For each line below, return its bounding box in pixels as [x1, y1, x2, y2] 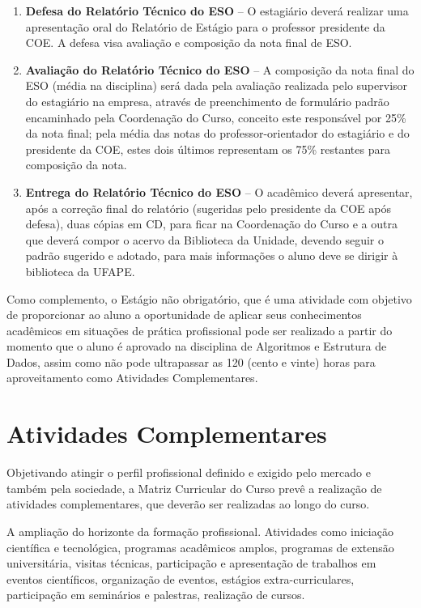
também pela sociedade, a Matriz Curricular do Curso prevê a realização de [6, 479, 382, 496]
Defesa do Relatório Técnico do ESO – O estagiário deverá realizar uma [25, 2, 409, 19]
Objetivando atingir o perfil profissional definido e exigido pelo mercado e [6, 464, 371, 481]
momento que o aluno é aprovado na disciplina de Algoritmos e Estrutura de [6, 338, 387, 355]
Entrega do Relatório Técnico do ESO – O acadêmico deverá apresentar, [25, 183, 413, 200]
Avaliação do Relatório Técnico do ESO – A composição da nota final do [25, 61, 415, 78]
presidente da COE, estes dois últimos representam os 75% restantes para [25, 140, 390, 157]
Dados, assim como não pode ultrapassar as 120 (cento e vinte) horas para [6, 353, 376, 370]
